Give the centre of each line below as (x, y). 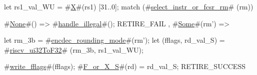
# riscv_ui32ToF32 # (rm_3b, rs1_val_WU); (74, 49)
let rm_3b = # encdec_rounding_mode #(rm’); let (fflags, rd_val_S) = (114, 40)
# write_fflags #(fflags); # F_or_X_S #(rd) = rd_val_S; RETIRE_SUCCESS (125, 66)
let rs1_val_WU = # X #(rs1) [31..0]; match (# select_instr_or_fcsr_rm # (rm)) (129, 6)
